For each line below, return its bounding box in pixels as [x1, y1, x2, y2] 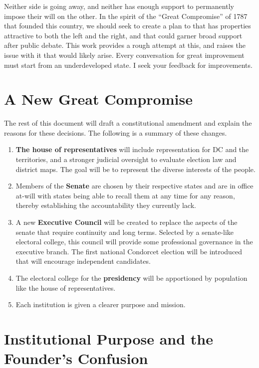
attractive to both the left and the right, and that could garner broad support [4, 30, 243, 40]
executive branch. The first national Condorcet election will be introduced [15, 246, 243, 256]
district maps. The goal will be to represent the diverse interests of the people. [15, 164, 256, 174]
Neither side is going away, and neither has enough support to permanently [4, 1, 234, 11]
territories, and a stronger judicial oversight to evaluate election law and [15, 154, 237, 165]
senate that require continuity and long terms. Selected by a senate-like [15, 226, 234, 237]
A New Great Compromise [4, 89, 193, 109]
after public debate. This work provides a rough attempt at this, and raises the [4, 40, 246, 50]
